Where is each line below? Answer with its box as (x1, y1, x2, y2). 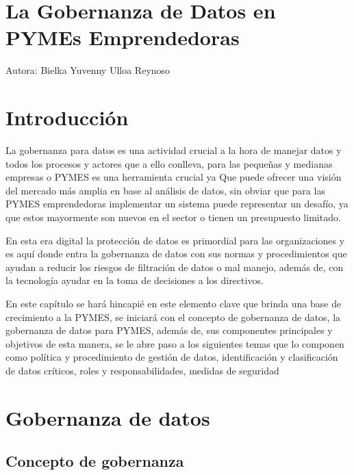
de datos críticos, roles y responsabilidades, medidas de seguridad (5, 363, 279, 377)
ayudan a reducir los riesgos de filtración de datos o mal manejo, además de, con (5, 259, 344, 274)
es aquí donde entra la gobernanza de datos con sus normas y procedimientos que (5, 246, 347, 261)
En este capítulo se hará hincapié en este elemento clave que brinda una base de (5, 296, 342, 310)
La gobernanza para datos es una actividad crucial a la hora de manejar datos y (5, 143, 342, 157)
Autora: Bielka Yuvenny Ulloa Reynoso (5, 63, 170, 77)
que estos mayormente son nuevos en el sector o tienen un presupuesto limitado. (5, 210, 341, 224)
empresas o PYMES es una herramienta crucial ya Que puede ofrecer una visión (5, 170, 342, 184)
